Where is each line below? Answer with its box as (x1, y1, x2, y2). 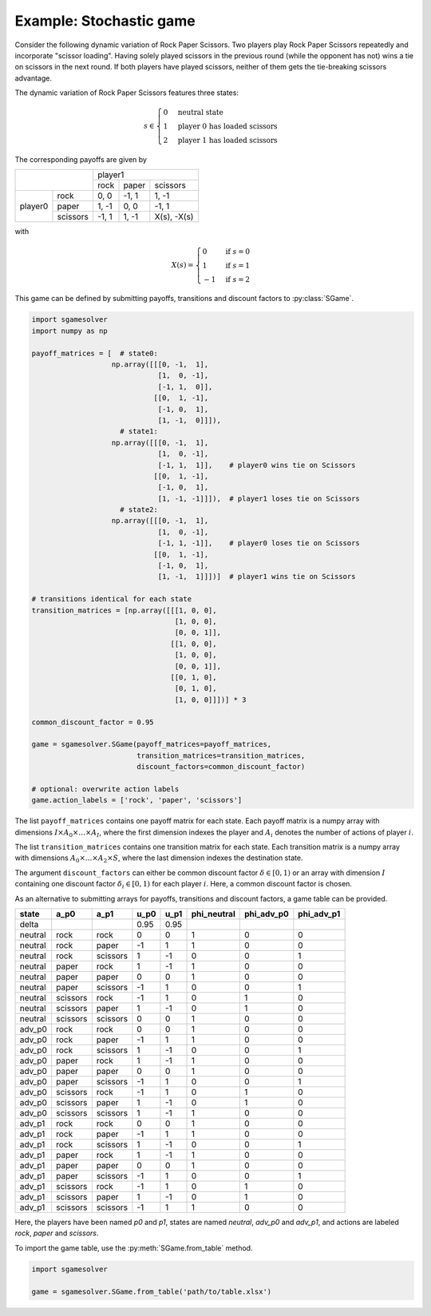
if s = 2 (225, 275, 251, 283)
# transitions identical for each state (31, 595, 192, 604)
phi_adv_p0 (243, 908, 289, 919)
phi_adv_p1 (298, 908, 341, 919)
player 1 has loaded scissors (177, 136, 279, 145)
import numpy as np (31, 326, 108, 335)
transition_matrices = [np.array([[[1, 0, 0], (31, 605, 217, 615)
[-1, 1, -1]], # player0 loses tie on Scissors (157, 539, 361, 548)
